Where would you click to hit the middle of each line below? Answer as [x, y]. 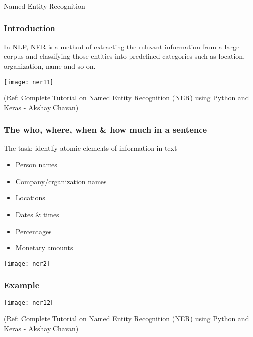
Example [22, 285]
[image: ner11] [29, 82]
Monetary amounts [44, 248]
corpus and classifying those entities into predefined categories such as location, [125, 56]
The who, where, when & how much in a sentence [106, 129]
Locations [30, 198]
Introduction [30, 28]
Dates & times [37, 214]
